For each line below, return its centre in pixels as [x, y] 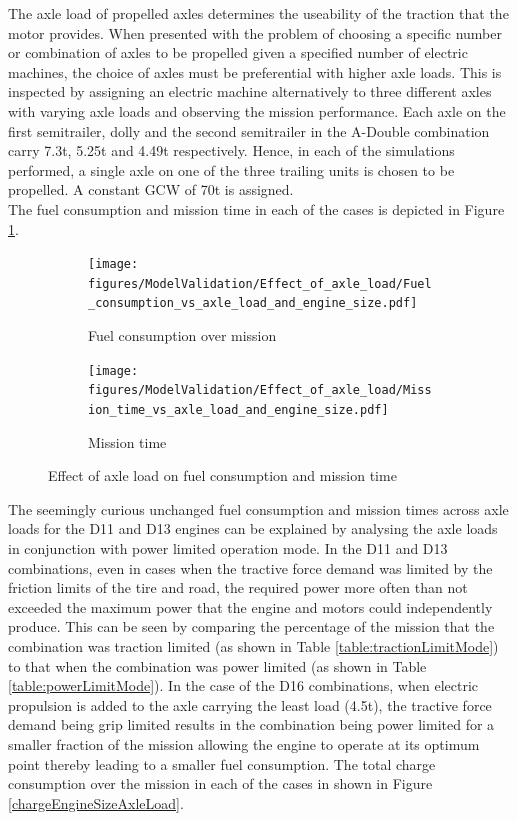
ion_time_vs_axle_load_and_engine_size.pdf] [238, 410]
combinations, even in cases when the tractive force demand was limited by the [250, 567]
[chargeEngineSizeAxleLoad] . [96, 802]
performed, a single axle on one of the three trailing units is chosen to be [231, 169]
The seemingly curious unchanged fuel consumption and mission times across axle [258, 508]
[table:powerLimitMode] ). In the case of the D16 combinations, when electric [243, 685]
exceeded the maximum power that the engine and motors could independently [250, 606]
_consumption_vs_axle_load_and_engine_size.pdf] [253, 303]
